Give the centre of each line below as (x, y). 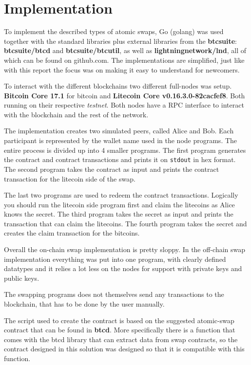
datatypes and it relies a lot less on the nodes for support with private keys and (123, 268)
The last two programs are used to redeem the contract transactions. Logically (121, 195)
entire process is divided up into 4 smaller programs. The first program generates (125, 150)
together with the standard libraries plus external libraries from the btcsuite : (120, 41)
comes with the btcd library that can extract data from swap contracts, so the (121, 339)
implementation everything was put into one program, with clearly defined (115, 259)
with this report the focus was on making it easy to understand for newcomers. (122, 69)
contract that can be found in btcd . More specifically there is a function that (120, 330)
